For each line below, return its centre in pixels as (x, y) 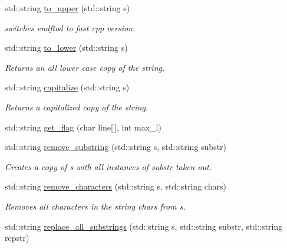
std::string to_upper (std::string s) (67, 8)
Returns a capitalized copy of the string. (77, 107)
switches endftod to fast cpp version (69, 27)
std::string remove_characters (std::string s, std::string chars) (116, 186)
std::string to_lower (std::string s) (66, 48)
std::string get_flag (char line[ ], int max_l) (83, 127)
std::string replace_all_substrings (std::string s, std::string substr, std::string (144, 226)
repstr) (17, 238)
